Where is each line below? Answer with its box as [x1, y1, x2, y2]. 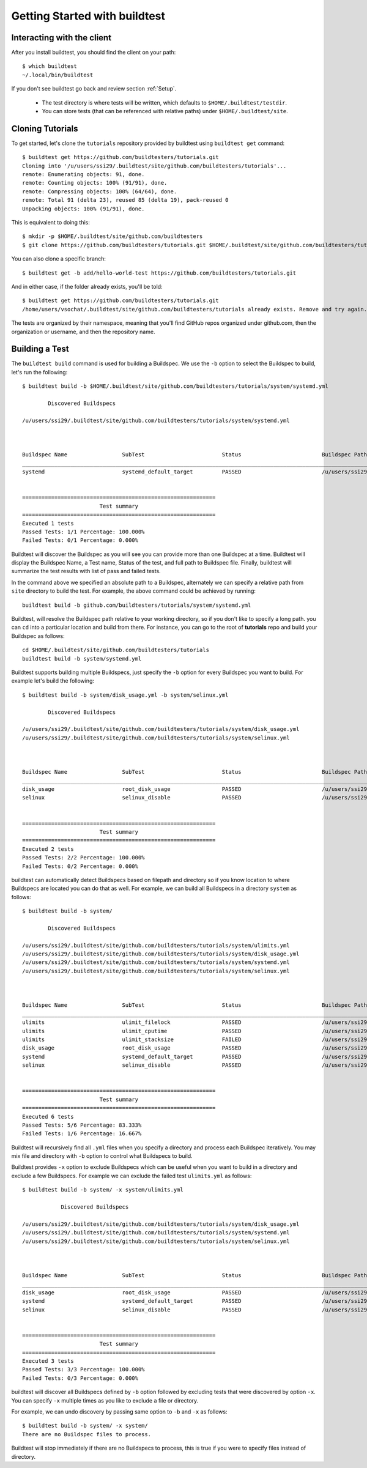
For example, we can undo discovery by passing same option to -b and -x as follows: [11, 1408, 228, 1415]
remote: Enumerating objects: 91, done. [22, 171, 145, 178]
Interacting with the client [11, 32, 112, 43]
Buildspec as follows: [11, 632, 65, 639]
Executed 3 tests [22, 1358, 74, 1365]
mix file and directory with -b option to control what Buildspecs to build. [11, 1152, 193, 1160]
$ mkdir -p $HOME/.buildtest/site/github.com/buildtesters [22, 233, 203, 240]
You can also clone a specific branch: [11, 255, 106, 262]
